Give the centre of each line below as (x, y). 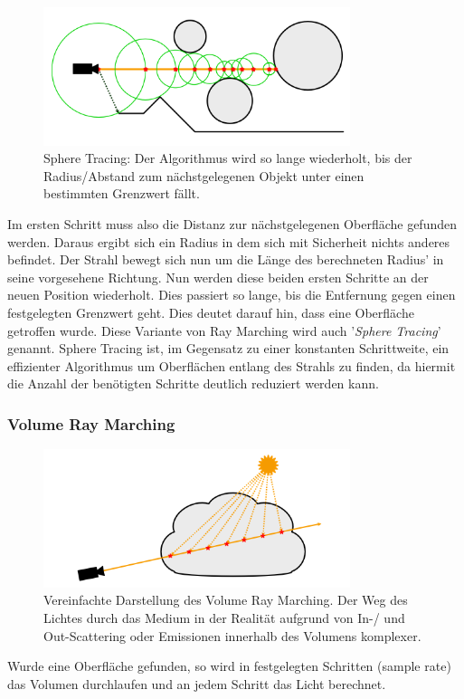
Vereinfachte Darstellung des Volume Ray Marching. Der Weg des (226, 600)
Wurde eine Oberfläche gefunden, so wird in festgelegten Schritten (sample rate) (229, 666)
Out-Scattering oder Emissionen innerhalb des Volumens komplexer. (232, 635)
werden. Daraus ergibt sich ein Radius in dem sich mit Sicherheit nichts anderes (229, 241)
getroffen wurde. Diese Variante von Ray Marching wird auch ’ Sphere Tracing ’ (224, 330)
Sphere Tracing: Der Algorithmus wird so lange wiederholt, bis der (228, 158)
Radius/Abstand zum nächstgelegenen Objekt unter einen (204, 175)
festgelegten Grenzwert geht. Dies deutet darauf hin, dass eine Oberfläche (211, 312)
